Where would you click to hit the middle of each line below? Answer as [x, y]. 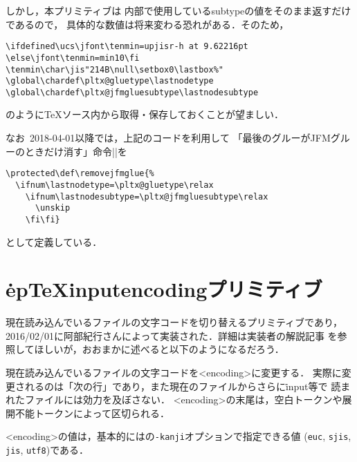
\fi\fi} [43, 219]
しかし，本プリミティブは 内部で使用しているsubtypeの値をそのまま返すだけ [178, 10]
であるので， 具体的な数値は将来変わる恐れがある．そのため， [147, 24]
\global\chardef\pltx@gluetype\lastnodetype [110, 81]
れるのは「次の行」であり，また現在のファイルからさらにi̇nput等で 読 [183, 386]
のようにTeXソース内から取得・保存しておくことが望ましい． [145, 114]
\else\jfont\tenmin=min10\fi [73, 58]
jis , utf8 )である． [47, 450]
